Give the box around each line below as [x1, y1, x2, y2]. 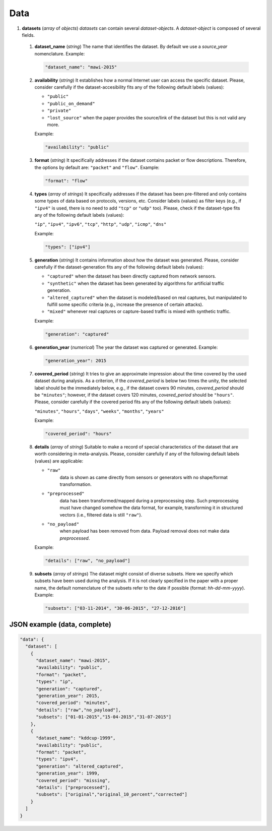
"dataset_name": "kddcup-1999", [36, 735, 116, 741]
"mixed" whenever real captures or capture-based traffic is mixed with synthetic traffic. [47, 308, 231, 314]
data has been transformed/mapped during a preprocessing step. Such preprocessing [59, 497, 239, 503]
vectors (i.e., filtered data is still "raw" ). [59, 512, 143, 518]
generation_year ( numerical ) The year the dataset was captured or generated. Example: [34, 344, 218, 350]
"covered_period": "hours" [45, 431, 112, 437]
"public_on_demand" [47, 101, 95, 106]
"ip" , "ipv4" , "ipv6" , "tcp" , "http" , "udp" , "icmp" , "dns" [34, 221, 167, 227]
